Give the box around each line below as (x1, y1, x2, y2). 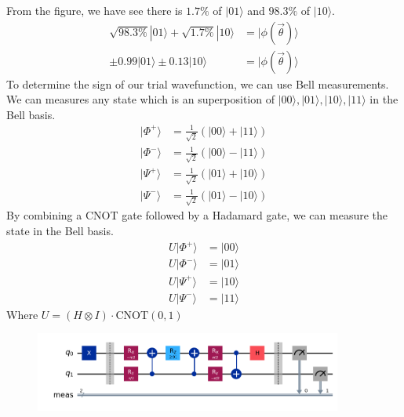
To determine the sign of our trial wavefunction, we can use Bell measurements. (6, 75, 389, 92)
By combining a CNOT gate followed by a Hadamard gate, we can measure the (6, 207, 388, 223)
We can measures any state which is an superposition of (6, 91, 275, 107)
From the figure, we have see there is (6, 2, 183, 18)
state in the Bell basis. (6, 223, 114, 239)
